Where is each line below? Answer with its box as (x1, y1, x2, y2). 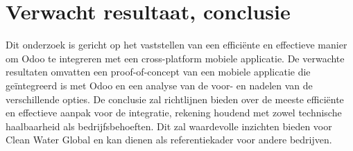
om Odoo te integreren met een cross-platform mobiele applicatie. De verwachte (6, 51, 345, 65)
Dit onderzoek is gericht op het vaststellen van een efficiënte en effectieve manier (6, 37, 347, 52)
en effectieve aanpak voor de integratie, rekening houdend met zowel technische (6, 105, 342, 120)
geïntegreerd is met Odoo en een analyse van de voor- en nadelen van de (6, 78, 313, 92)
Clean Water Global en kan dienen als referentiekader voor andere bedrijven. (6, 132, 332, 147)
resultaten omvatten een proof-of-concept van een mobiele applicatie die (6, 64, 311, 79)
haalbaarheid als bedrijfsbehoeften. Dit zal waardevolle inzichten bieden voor (6, 118, 332, 133)
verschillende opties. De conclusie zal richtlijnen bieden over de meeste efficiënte (6, 91, 344, 106)
